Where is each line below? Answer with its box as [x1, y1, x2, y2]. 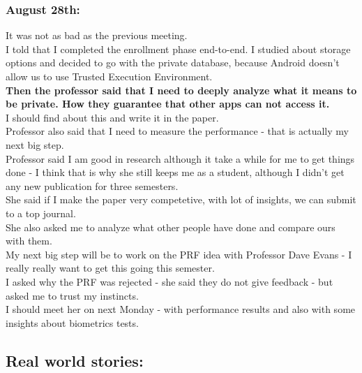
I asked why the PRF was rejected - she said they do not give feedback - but [6, 274, 333, 288]
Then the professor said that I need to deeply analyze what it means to [6, 82, 357, 97]
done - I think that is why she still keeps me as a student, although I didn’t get [6, 165, 345, 180]
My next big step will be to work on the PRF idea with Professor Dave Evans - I [6, 247, 352, 261]
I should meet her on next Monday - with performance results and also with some [6, 302, 356, 316]
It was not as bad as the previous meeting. [6, 28, 188, 43]
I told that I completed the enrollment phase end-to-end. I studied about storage [6, 41, 351, 56]
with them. [6, 233, 52, 248]
